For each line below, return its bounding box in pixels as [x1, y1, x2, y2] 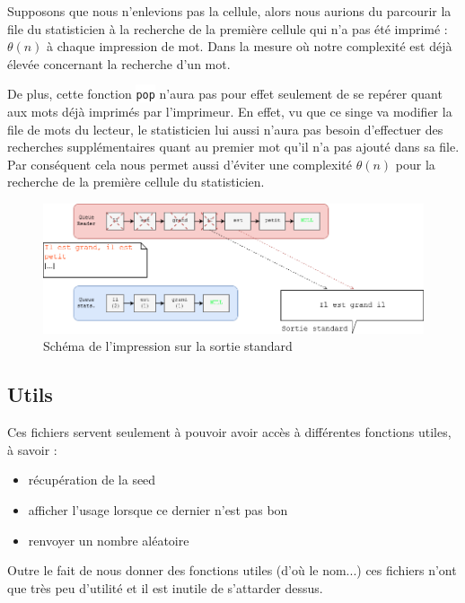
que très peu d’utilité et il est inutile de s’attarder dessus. [7, 578, 323, 597]
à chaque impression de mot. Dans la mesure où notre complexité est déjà [47, 37, 452, 56]
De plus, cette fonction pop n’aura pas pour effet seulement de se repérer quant [7, 84, 443, 103]
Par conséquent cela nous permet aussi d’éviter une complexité [7, 154, 353, 173]
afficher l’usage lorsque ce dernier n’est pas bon [28, 501, 288, 520]
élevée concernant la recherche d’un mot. [7, 54, 231, 73]
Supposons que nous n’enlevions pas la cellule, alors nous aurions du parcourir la [7, 2, 452, 20]
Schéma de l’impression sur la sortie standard [43, 336, 293, 355]
